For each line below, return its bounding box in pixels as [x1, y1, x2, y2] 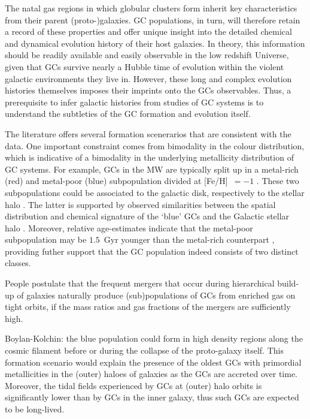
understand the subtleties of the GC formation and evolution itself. [5, 107, 251, 120]
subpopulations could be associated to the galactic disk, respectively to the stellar [5, 186, 305, 198]
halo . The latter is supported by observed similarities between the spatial [5, 198, 276, 210]
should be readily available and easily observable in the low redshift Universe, [5, 49, 289, 61]
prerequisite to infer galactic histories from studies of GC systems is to [5, 95, 264, 108]
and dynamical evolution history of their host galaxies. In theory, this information [5, 37, 305, 49]
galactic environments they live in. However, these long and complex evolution [5, 72, 292, 85]
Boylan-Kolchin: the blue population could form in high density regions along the [5, 332, 303, 345]
